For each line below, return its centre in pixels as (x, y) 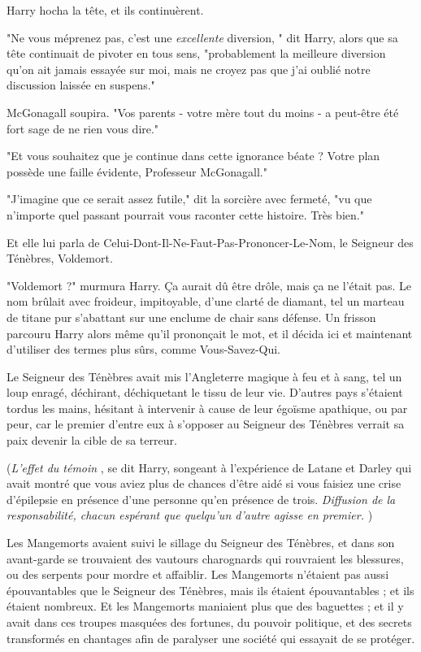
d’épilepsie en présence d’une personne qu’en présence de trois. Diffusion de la (201, 499)
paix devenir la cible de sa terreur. (92, 440)
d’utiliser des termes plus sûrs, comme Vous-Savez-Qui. (144, 349)
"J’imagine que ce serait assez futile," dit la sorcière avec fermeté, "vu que (189, 199)
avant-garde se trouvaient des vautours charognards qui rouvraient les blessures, (205, 558)
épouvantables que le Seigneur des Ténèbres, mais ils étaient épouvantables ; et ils (210, 590)
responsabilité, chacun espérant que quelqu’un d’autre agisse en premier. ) (190, 515)
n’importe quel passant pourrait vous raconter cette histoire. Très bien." (185, 214)
